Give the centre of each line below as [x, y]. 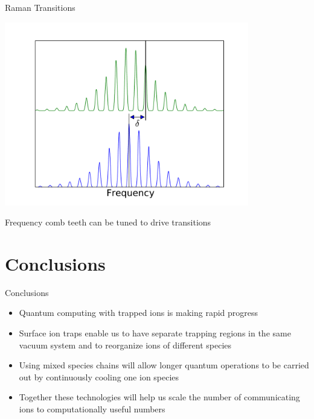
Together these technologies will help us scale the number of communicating [159, 397]
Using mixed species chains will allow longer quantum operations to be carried [164, 365]
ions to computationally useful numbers [92, 409]
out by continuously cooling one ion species [99, 376]
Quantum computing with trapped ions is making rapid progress [139, 313]
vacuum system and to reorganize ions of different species [125, 345]
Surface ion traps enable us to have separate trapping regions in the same [155, 333]
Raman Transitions [40, 7]
